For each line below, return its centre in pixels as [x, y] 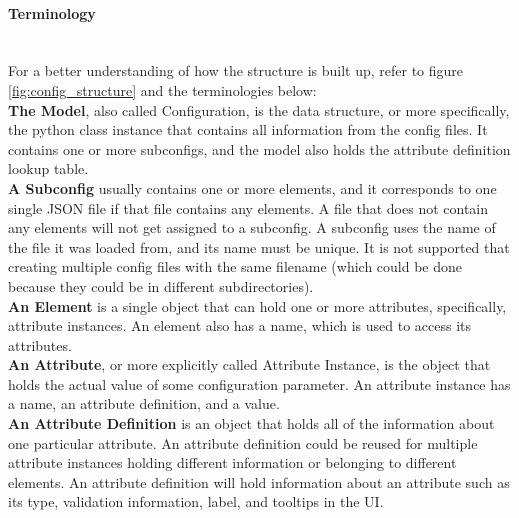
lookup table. [48, 168]
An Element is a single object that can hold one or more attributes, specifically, [257, 305]
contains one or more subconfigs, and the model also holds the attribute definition [259, 148]
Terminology [52, 12]
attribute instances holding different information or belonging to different [232, 462]
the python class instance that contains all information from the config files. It [248, 129]
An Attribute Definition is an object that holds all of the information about [251, 423]
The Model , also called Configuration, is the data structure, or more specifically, [259, 109]
